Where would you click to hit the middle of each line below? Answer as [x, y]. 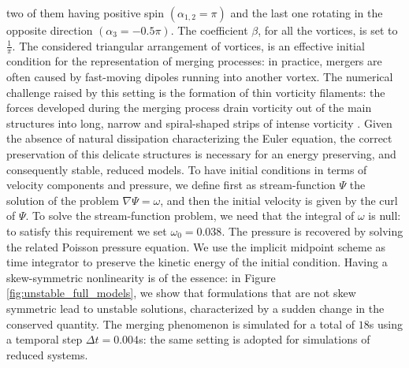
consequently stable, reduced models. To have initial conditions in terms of [187, 169]
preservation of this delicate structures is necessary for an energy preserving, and [201, 153]
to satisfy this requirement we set [87, 230]
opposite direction [50, 30]
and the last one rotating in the [307, 13]
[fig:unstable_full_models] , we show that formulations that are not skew [181, 293]
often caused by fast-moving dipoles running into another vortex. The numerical [200, 77]
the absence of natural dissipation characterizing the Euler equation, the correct [199, 138]
